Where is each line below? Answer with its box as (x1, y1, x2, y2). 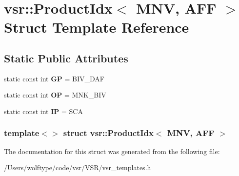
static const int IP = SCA (4, 106, 83, 116)
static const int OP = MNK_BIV (4, 90, 106, 100)
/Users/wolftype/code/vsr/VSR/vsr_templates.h (4, 162, 151, 173)
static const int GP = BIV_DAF (4, 73, 105, 83)
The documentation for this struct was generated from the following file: (4, 146, 220, 156)
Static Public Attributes (4, 50, 128, 65)
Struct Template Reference (4, 17, 189, 37)
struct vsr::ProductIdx (63, 127, 154, 139)
